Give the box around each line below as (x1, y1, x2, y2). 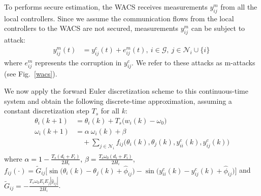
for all (101, 105, 120, 116)
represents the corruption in (35, 57, 122, 67)
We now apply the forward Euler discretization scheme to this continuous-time (4, 86, 248, 96)
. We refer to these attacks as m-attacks (132, 57, 255, 67)
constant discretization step (4, 105, 89, 116)
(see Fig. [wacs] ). (4, 68, 57, 79)
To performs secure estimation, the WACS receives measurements (4, 2, 208, 12)
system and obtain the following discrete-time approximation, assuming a (4, 95, 232, 106)
